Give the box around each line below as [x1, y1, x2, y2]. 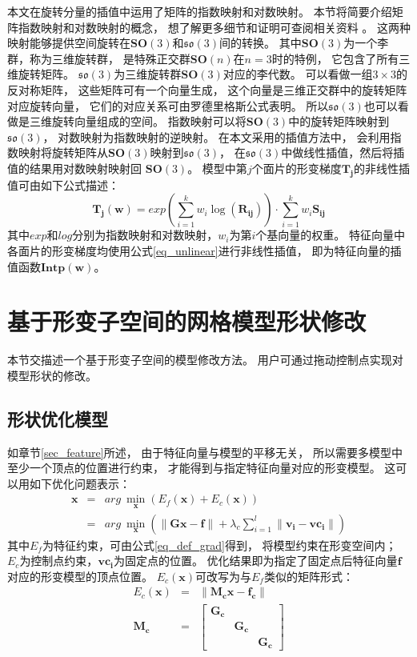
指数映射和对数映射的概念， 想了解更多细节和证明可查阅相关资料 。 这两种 [18, 18, 411, 35]
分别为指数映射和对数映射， [72, 226, 219, 243]
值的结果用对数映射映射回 [7, 159, 142, 176]
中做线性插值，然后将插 [281, 144, 405, 161]
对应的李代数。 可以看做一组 [223, 66, 373, 82]
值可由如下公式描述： [7, 176, 119, 193]
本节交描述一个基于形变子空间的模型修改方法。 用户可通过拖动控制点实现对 [7, 351, 403, 368]
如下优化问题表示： [29, 475, 130, 491]
